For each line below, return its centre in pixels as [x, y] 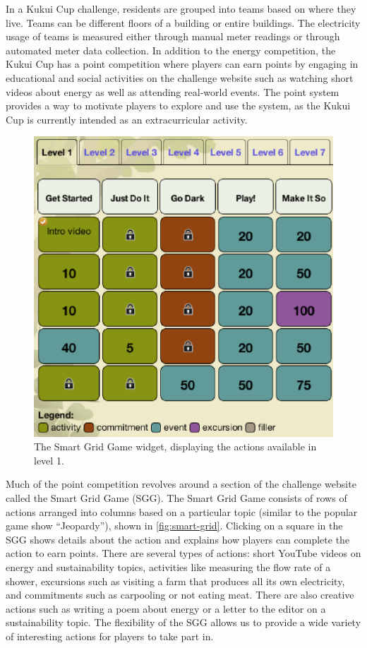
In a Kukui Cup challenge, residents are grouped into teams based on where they [181, 8]
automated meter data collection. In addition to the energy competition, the [171, 50]
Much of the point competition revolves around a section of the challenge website [181, 484]
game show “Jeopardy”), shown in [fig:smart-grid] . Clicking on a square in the [174, 526]
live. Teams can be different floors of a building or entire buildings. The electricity [183, 22]
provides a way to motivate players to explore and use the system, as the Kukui [178, 106]
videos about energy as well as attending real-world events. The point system [173, 91]
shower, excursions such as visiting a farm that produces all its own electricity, [175, 581]
